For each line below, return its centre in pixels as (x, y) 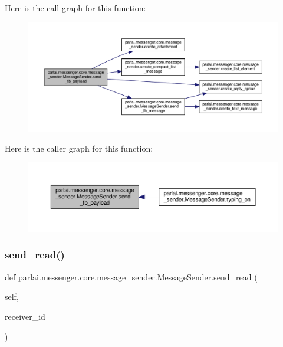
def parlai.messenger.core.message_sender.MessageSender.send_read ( (131, 276)
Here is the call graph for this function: (75, 8)
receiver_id (25, 316)
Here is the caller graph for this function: (79, 148)
